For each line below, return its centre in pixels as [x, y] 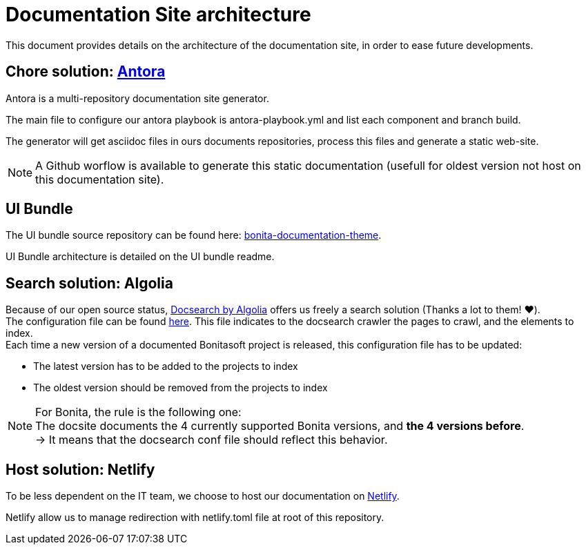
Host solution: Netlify [80, 469]
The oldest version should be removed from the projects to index [180, 388]
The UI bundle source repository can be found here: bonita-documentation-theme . [194, 235]
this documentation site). [100, 179]
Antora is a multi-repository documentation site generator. [137, 98]
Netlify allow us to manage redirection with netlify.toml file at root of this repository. [195, 518]
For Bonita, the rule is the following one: [138, 412]
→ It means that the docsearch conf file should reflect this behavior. [212, 440]
